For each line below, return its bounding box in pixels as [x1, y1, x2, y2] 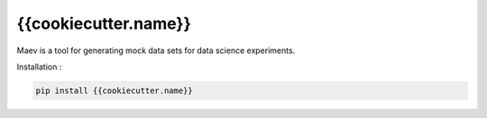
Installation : [16, 61, 62, 72]
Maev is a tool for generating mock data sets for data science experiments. [16, 45, 296, 56]
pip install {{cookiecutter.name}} [35, 86, 193, 95]
